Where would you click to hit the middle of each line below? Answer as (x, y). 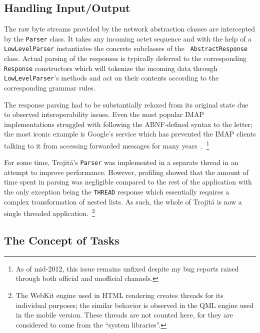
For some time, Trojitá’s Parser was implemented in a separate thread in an (121, 162)
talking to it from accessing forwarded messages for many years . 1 (107, 144)
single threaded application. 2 (49, 212)
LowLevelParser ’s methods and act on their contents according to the (111, 78)
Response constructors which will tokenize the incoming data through (111, 68)
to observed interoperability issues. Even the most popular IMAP (104, 114)
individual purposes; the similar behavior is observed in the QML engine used (135, 305)
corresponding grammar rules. (50, 88)
